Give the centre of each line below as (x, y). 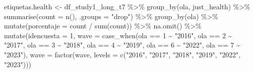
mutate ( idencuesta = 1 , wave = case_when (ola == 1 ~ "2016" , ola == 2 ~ (118, 35)
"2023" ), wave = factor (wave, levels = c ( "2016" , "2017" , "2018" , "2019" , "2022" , (122, 54)
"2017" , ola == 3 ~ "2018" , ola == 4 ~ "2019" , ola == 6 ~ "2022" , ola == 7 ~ (122, 45)
